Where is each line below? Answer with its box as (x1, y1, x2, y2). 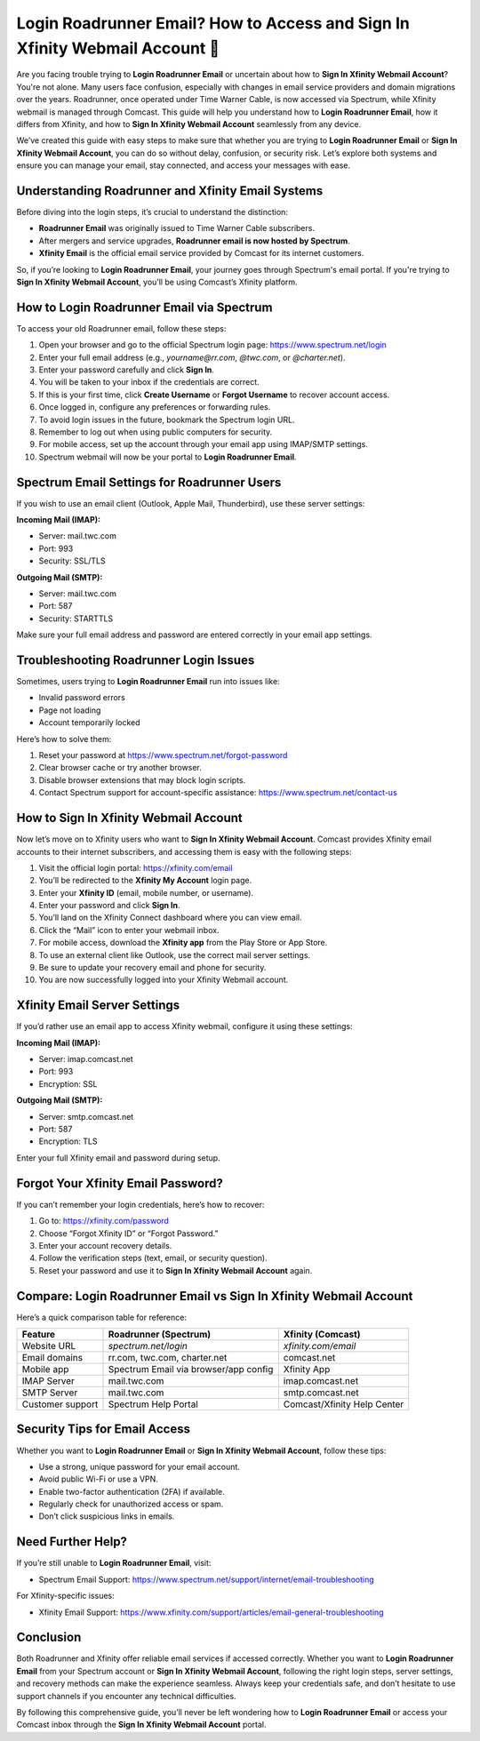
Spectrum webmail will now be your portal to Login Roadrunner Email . (38, 451, 297, 462)
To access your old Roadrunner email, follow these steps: (16, 323, 227, 333)
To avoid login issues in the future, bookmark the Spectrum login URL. (38, 414, 295, 425)
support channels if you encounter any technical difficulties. (16, 1690, 236, 1701)
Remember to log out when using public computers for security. (38, 427, 273, 437)
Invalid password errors (38, 692, 126, 703)
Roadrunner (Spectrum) (108, 1328, 212, 1340)
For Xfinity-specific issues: (16, 1591, 115, 1601)
